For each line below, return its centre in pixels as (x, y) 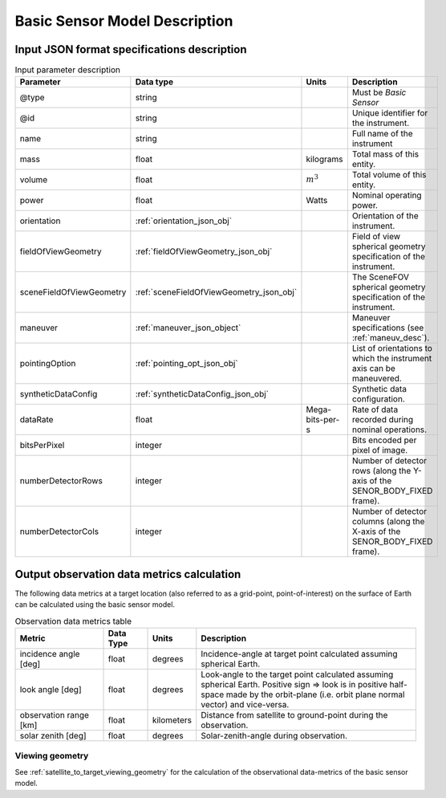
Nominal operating (387, 195)
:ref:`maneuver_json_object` (188, 328)
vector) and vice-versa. (245, 705)
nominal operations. (389, 430)
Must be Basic (379, 92)
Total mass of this (385, 154)
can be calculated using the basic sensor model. (95, 605)
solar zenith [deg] (53, 736)
